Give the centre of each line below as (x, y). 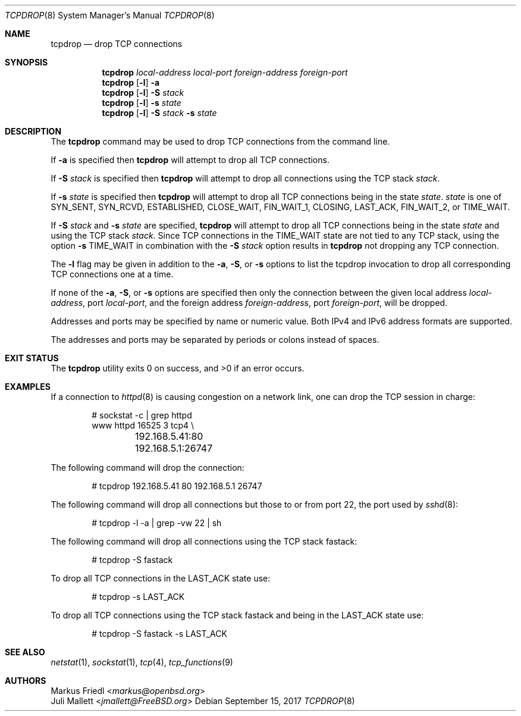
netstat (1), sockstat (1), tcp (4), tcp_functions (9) (142, 662)
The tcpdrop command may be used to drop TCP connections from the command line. (220, 141)
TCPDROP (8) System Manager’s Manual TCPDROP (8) (110, 15)
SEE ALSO (25, 652)
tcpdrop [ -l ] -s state (142, 103)
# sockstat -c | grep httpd (142, 415)
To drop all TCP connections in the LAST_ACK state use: (161, 578)
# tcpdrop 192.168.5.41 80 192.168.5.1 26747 (177, 486)
